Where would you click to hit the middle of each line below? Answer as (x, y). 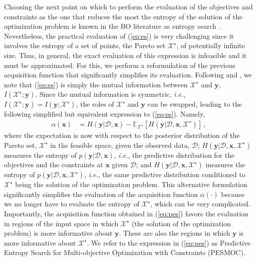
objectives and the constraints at (54, 164)
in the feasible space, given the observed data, (120, 145)
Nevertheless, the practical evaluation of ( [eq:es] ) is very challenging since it (119, 35)
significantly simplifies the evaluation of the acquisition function (101, 194)
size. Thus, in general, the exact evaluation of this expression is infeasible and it (126, 55)
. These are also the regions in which (174, 233)
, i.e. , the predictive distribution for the (174, 155)
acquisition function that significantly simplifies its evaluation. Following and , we (128, 75)
